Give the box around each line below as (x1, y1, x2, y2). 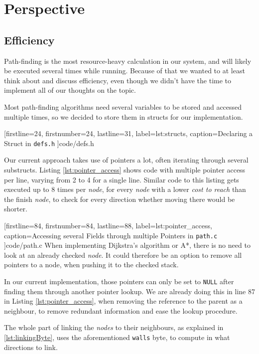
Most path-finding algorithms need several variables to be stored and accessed (4, 101, 242, 112)
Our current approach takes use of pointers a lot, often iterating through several (4, 155, 249, 165)
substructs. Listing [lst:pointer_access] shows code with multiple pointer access (4, 164, 246, 175)
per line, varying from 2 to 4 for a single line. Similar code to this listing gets (4, 174, 239, 184)
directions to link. (4, 342, 58, 352)
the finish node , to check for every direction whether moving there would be (4, 193, 235, 204)
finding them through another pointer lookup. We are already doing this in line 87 (4, 286, 255, 296)
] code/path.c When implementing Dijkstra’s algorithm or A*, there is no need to (4, 240, 251, 250)
